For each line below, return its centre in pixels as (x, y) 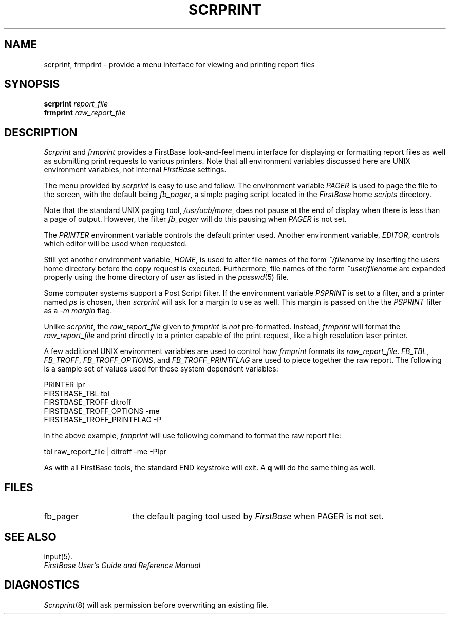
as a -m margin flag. (78, 311)
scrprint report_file (76, 104)
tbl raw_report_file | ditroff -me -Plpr (105, 452)
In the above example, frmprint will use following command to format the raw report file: (192, 436)
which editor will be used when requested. (116, 244)
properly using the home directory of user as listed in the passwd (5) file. (166, 277)
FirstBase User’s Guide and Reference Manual (122, 565)
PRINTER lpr (64, 385)
